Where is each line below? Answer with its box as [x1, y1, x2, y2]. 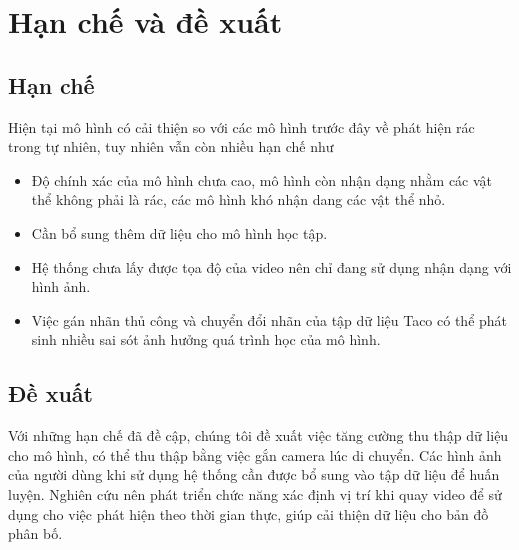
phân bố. [8, 523, 63, 544]
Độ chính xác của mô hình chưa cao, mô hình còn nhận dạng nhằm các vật [31, 169, 493, 190]
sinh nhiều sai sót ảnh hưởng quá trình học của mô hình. [31, 329, 381, 350]
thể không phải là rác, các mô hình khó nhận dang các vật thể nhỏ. [31, 189, 446, 210]
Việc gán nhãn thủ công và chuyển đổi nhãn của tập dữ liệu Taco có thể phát [31, 309, 508, 330]
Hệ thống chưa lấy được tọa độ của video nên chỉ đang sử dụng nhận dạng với [31, 256, 512, 277]
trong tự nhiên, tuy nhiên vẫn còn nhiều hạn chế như [8, 136, 334, 157]
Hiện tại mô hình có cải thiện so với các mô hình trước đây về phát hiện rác [8, 116, 475, 137]
